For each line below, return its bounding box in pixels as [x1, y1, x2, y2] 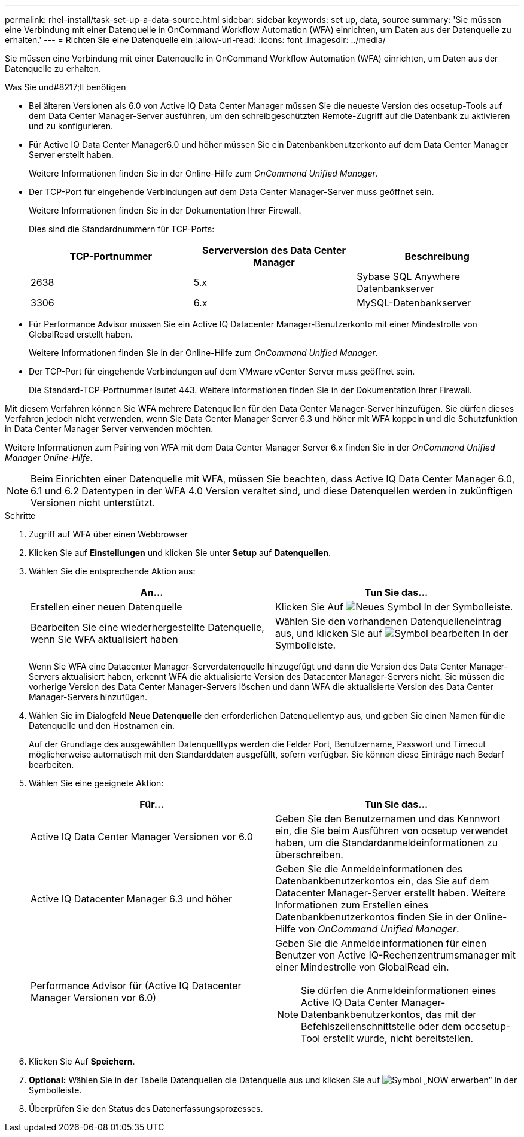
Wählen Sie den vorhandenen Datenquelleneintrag [275, 615, 502, 627]
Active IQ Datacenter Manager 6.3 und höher [31, 893, 233, 905]
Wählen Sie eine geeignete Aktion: [29, 778, 164, 788]
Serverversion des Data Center [202, 244, 346, 256]
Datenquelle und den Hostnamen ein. [29, 720, 175, 731]
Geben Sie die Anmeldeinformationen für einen [275, 937, 487, 949]
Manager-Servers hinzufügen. [29, 692, 147, 702]
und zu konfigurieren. [29, 121, 113, 131]
